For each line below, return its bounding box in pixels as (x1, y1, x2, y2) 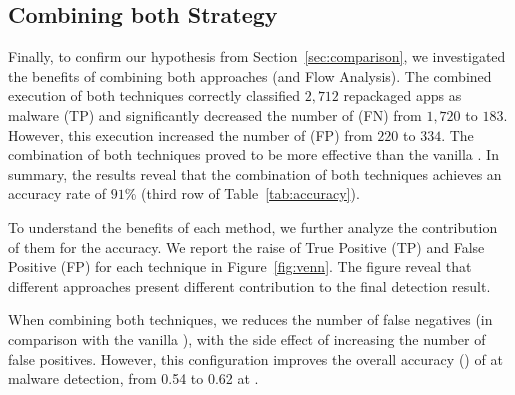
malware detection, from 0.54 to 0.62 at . (8, 368, 259, 389)
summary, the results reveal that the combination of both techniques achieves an (8, 163, 502, 184)
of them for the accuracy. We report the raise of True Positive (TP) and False (8, 236, 485, 257)
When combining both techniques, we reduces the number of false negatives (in (8, 309, 493, 330)
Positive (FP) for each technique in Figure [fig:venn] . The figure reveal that (8, 256, 472, 277)
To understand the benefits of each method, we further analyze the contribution (8, 216, 498, 237)
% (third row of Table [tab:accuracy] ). (124, 183, 360, 204)
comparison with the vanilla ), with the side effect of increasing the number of (8, 328, 486, 349)
